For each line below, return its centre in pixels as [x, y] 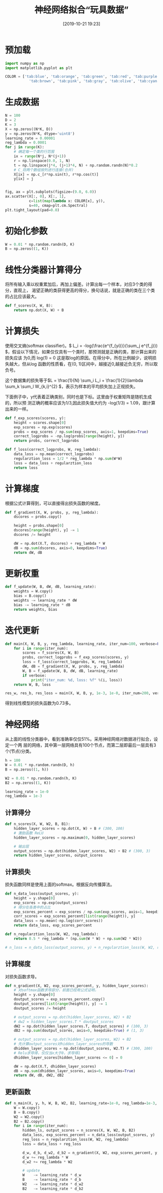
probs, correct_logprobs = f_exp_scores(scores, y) [76, 658]
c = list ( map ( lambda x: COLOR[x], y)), [67, 201]
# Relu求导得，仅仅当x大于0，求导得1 [47, 1053]
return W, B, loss [32, 684]
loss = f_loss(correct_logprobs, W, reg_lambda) [73, 662]
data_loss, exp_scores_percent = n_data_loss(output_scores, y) [89, 1135]
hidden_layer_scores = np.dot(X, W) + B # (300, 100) [69, 828]
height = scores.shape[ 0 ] [40, 422]
